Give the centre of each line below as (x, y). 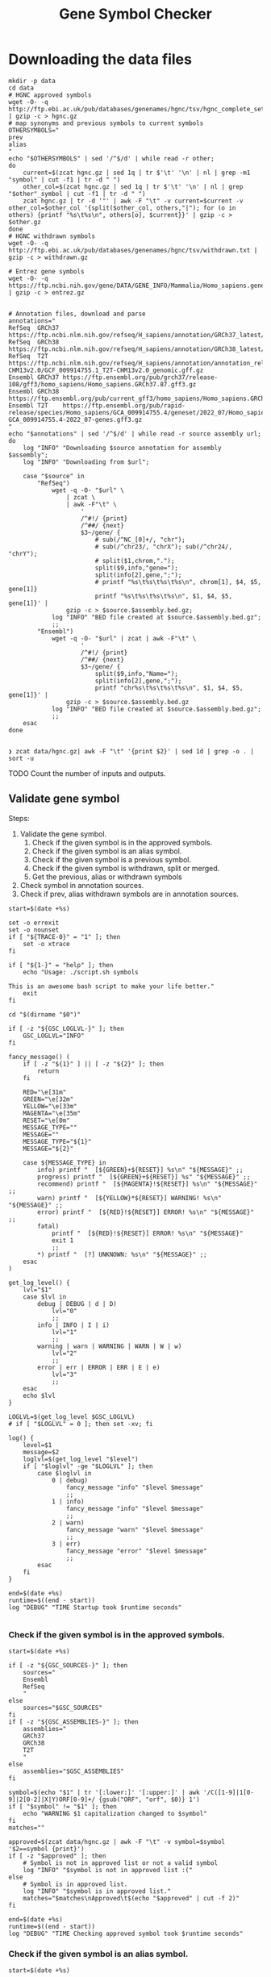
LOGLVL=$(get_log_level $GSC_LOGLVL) (72, 1416)
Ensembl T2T (28, 405)
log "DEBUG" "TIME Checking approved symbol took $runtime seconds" (126, 1934)
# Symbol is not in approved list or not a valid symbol (121, 1863)
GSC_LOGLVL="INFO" (54, 1036)
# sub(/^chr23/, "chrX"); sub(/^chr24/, (163, 546)
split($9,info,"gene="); (137, 568)
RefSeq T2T (28, 356)
